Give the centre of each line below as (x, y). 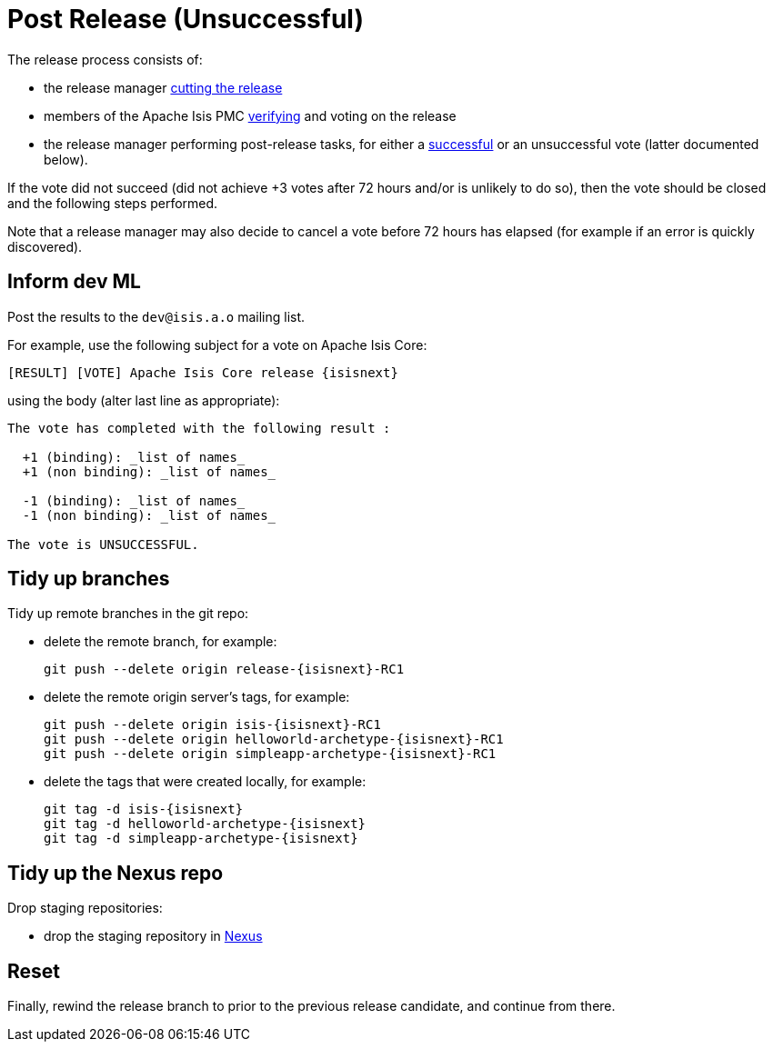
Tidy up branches (89, 579)
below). (66, 159)
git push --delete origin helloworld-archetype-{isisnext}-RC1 (274, 739)
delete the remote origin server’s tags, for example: (197, 697)
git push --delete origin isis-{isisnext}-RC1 (212, 725)
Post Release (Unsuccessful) (186, 19)
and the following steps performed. (113, 203)
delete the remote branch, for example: (161, 642)
